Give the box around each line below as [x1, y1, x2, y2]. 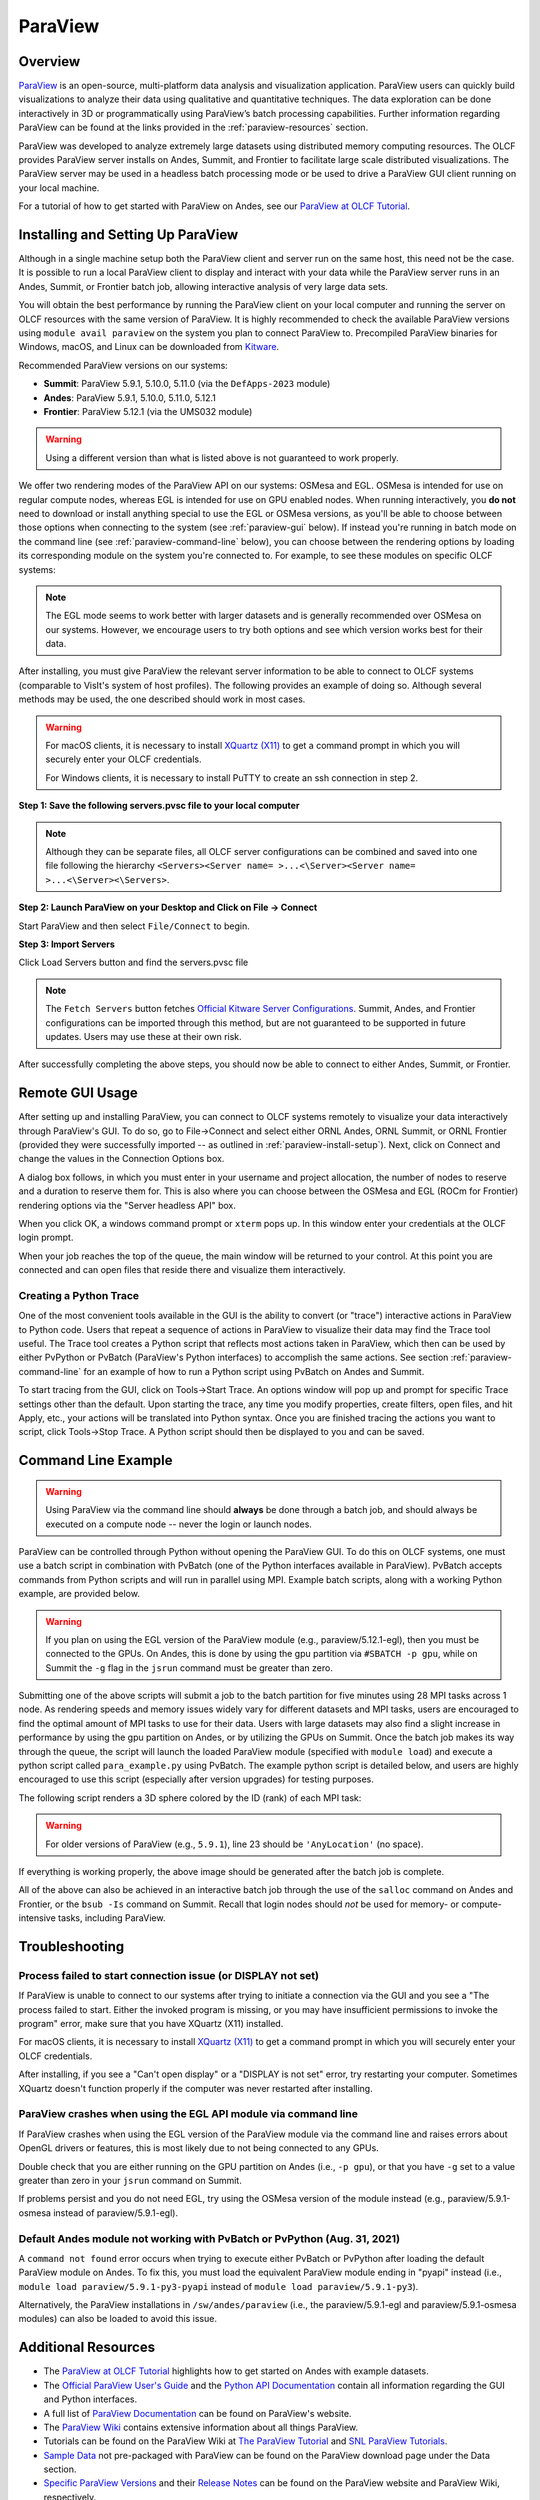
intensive [18, 1912, 57, 1924]
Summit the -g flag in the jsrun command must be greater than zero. [45, 1661, 334, 1674]
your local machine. [18, 181, 100, 194]
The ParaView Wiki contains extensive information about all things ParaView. [43, 2421, 359, 2433]
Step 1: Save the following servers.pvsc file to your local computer [18, 800, 300, 812]
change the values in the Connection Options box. [18, 1153, 225, 1165]
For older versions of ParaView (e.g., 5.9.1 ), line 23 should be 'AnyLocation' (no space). [45, 1838, 424, 1850]
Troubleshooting [18, 1938, 125, 1955]
